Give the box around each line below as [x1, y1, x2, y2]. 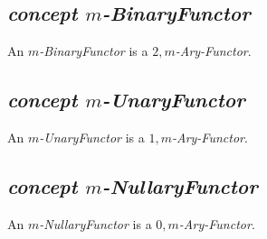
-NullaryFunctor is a [39, 214, 152, 233]
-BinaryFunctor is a [39, 41, 148, 60]
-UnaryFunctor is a [39, 128, 145, 146]
